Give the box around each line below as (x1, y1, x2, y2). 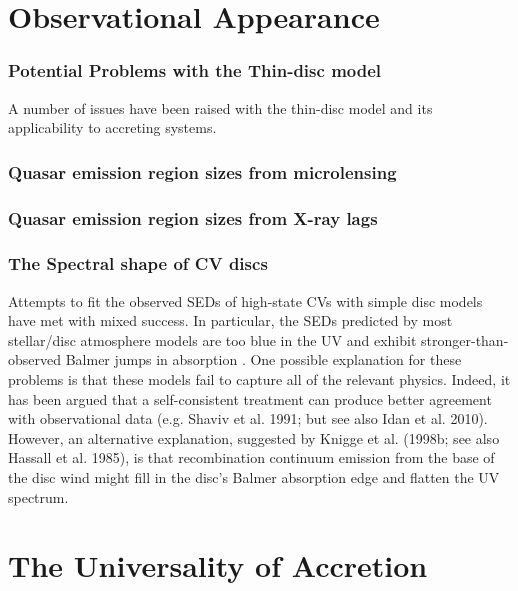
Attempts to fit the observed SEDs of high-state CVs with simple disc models (8, 290, 483, 311)
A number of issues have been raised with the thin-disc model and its (8, 97, 433, 118)
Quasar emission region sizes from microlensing (8, 159, 397, 184)
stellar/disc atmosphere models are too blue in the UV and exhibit (8, 329, 417, 350)
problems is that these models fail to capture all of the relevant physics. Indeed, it (8, 369, 511, 390)
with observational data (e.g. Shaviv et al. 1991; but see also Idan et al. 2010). (8, 408, 488, 429)
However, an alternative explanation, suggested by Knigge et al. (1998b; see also (8, 427, 500, 448)
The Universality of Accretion (8, 545, 428, 586)
